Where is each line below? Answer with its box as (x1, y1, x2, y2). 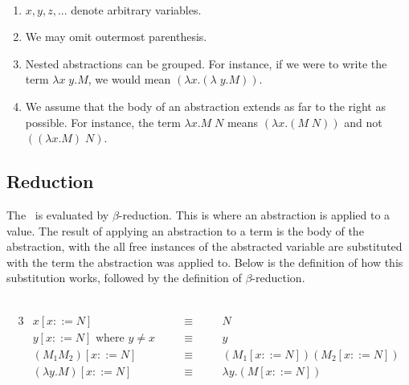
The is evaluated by (6, 206, 109, 223)
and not (344, 113, 382, 130)
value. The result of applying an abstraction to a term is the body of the (6, 222, 364, 239)
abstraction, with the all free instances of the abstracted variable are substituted (6, 238, 403, 255)
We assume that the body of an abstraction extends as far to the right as (25, 97, 386, 114)
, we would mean (88, 71, 171, 88)
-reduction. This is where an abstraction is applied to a (118, 206, 391, 223)
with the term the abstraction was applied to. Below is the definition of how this (6, 253, 403, 270)
